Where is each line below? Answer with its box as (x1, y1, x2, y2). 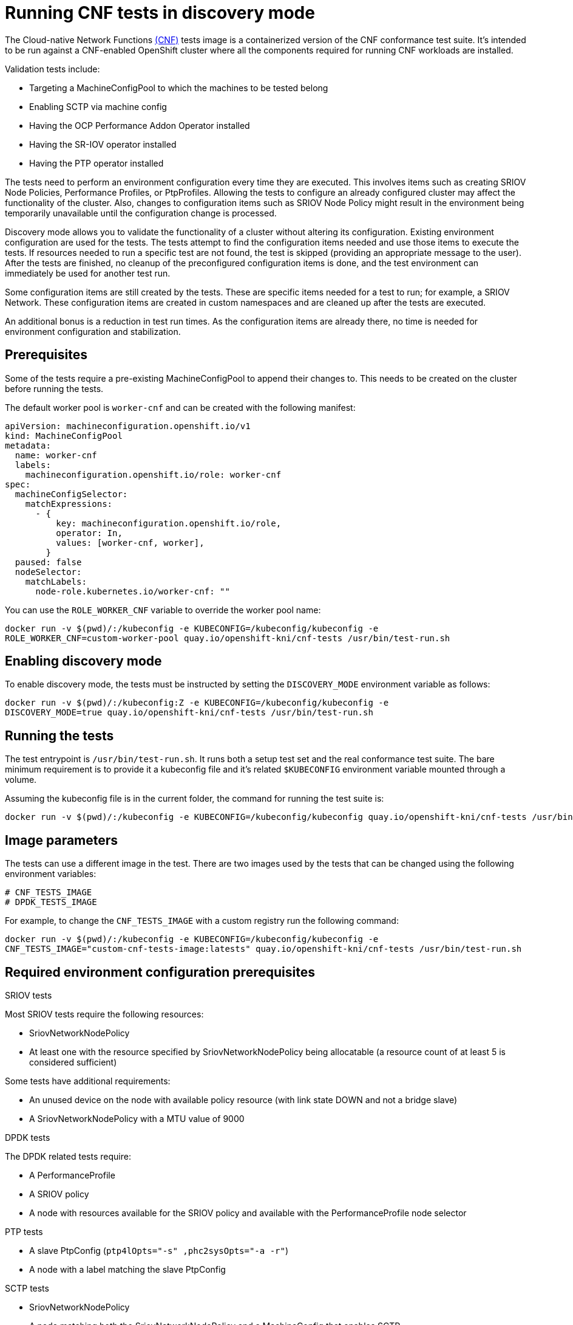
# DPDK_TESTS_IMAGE (5, 897, 97, 907)
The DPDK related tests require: (5, 1151, 131, 1162)
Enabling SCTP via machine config (29, 101, 167, 112)
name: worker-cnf (15, 450, 97, 460)
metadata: (5, 440, 51, 450)
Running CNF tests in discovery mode (5, 2, 315, 23)
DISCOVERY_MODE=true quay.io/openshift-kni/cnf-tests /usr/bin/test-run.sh (5, 707, 373, 718)
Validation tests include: (5, 63, 100, 74)
